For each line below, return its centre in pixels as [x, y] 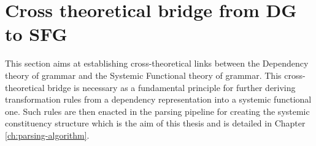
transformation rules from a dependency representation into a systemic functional [158, 99]
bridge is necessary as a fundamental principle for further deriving [171, 87]
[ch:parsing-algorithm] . [47, 135]
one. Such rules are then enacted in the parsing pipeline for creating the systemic [157, 111]
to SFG [36, 34]
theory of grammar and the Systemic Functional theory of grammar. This [143, 75]
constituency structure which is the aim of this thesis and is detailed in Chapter [155, 123]
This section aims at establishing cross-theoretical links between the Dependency [157, 63]
